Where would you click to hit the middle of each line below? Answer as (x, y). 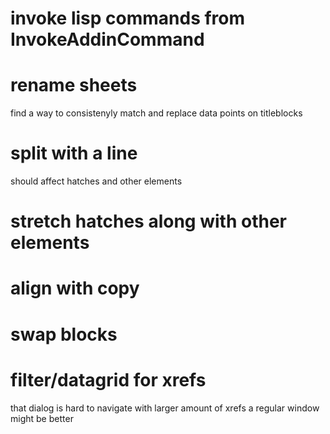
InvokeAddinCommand (107, 39)
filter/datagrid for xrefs (108, 379)
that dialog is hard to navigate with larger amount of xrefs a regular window (165, 408)
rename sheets (74, 85)
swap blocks (64, 334)
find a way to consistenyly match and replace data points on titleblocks (156, 113)
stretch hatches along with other (148, 221)
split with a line (74, 153)
